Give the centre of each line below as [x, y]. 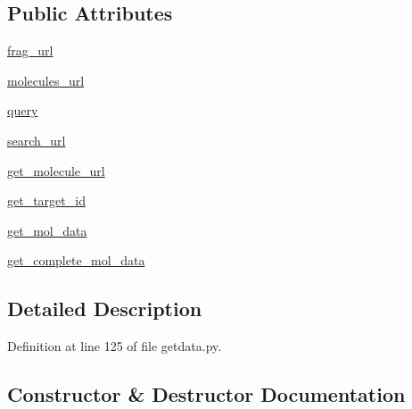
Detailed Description [105, 309]
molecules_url [46, 80]
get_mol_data [47, 230]
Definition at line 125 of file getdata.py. [115, 346]
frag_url [30, 50]
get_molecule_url [56, 170]
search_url [37, 140]
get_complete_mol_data [76, 260]
